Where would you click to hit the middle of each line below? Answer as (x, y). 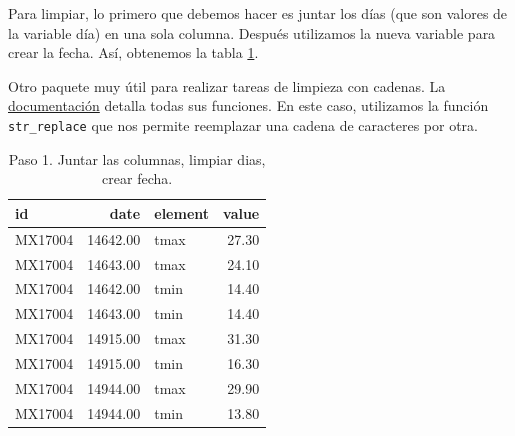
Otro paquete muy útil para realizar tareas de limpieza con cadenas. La (227, 85)
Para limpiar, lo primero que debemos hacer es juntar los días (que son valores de (258, 13)
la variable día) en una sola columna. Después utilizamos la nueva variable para (252, 32)
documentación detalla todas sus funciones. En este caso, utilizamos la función (248, 105)
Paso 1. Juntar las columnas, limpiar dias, (137, 158)
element (182, 212)
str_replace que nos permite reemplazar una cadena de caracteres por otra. (243, 124)
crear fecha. (137, 178)
